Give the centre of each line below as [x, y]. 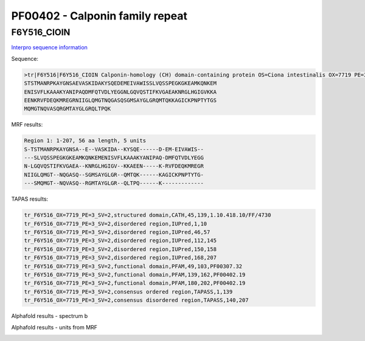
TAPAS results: [30, 199]
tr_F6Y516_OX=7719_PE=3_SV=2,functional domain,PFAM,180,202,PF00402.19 [135, 283]
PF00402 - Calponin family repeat [99, 16]
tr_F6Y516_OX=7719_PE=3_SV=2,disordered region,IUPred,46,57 [117, 232]
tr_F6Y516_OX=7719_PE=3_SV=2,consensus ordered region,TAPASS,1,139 [128, 291]
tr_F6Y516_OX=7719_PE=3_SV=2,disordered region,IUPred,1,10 [116, 224]
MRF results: [27, 125]
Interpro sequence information [50, 47]
